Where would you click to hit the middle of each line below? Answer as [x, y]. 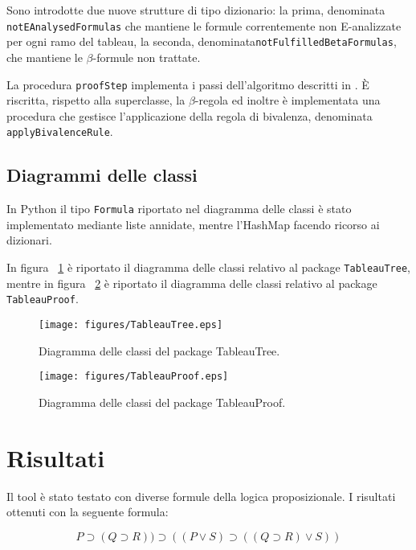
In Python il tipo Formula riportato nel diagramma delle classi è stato [179, 209]
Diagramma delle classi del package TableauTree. [159, 350]
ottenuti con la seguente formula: [88, 512]
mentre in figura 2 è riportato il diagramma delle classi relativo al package [192, 283]
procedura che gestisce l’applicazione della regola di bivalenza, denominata [190, 115]
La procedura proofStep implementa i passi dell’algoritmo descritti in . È [188, 84]
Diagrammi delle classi [102, 175]
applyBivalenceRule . [60, 131]
